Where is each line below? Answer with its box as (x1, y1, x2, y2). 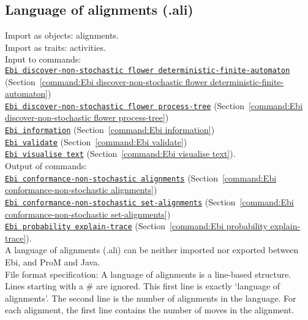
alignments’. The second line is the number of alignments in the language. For (5, 291, 296, 304)
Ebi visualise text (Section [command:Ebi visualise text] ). (5, 147, 236, 160)
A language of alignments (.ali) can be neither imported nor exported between (5, 243, 299, 256)
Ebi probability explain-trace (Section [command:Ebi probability (5, 219, 268, 232)
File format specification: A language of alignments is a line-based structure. (5, 267, 291, 280)
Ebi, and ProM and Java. (5, 255, 100, 268)
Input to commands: (5, 53, 81, 66)
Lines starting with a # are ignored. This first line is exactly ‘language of (5, 280, 280, 292)
